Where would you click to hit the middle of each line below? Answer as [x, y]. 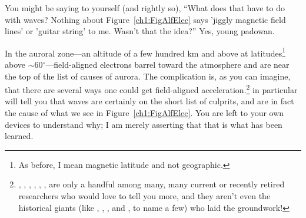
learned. [19, 136]
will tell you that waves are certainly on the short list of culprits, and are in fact [149, 101]
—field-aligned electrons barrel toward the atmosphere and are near [167, 65]
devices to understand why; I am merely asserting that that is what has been [144, 124]
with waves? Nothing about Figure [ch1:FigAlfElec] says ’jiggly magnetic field [145, 19]
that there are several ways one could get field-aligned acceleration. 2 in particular [151, 89]
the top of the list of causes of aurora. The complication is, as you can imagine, [148, 76]
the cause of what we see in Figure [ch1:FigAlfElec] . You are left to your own [144, 113]
